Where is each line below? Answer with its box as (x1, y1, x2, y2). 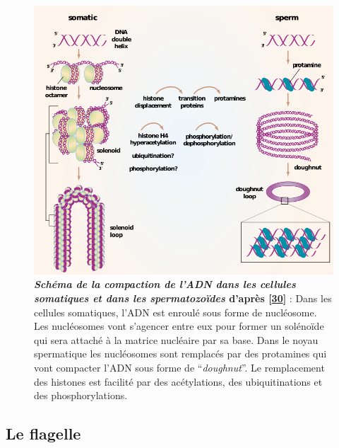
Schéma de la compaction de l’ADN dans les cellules (34, 277, 296, 292)
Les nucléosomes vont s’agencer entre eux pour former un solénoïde (34, 318, 324, 333)
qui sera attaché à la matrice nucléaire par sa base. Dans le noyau (34, 332, 319, 347)
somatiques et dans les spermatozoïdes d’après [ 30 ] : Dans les (34, 290, 332, 305)
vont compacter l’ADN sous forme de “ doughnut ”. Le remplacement (34, 360, 325, 374)
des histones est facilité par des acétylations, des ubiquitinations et (34, 374, 323, 389)
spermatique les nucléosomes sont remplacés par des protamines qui (34, 346, 327, 361)
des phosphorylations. (34, 388, 128, 403)
